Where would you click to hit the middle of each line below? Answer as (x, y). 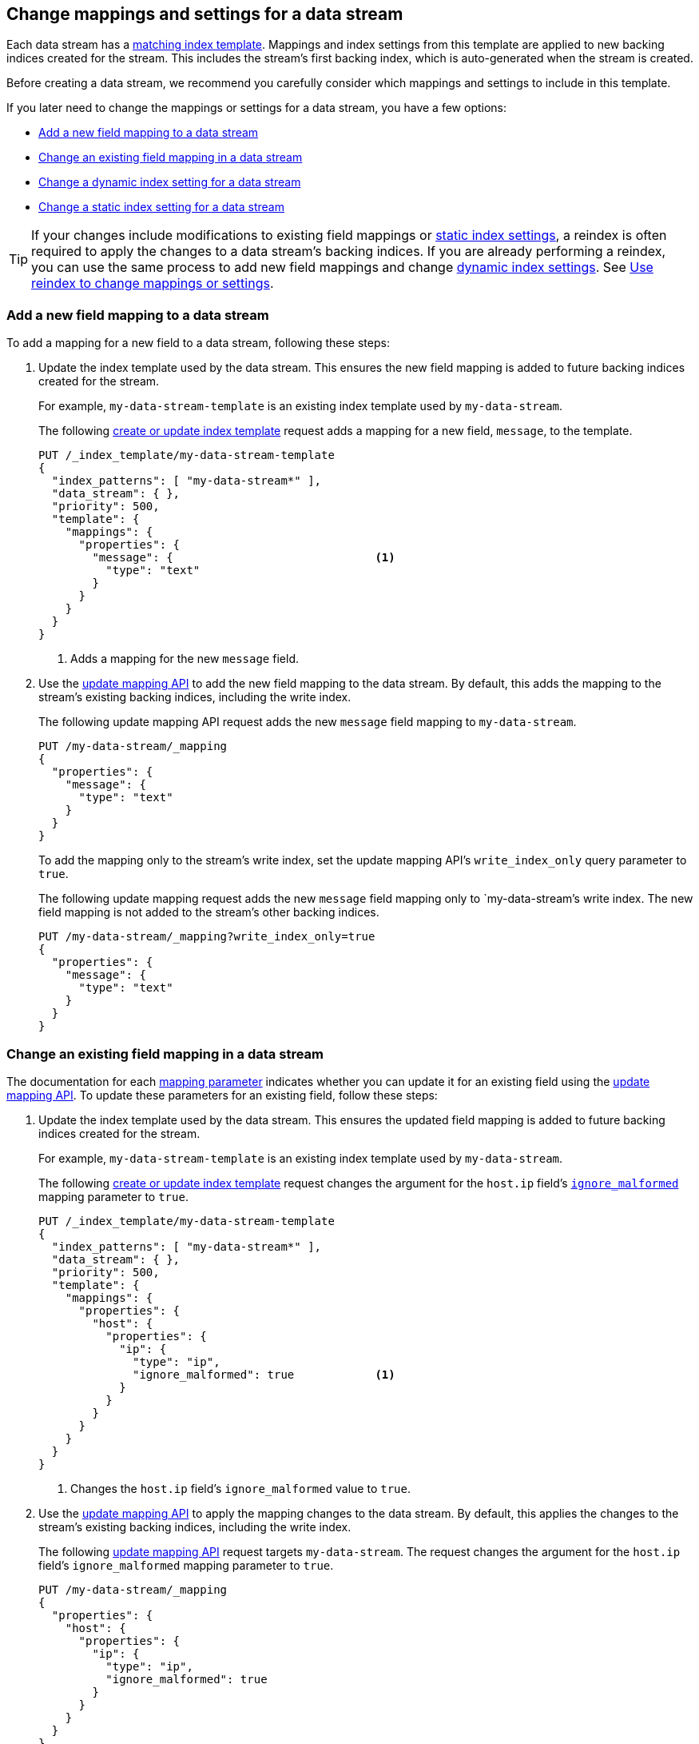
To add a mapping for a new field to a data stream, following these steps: (198, 343)
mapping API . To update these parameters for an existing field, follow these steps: (222, 1095)
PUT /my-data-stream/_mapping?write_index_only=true (207, 937)
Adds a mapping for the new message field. (185, 659)
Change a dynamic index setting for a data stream (170, 182)
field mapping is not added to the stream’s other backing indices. (209, 912)
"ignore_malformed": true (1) (264, 1374)
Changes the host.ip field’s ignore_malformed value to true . (241, 1488)
